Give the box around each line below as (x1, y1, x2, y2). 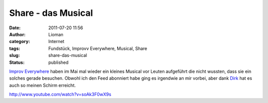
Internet (48, 39, 65, 45)
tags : (9, 45, 20, 51)
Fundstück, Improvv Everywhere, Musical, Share (48, 45, 147, 51)
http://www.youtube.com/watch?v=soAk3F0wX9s (9, 92, 112, 98)
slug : (9, 52, 20, 58)
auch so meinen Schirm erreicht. (9, 82, 76, 88)
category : (9, 39, 30, 45)
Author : (9, 31, 26, 37)
